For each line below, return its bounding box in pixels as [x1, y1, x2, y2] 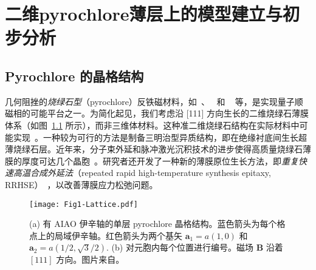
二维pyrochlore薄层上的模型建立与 [5, 1, 283, 26]
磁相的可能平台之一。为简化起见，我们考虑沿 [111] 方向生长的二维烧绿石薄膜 [5, 107, 309, 120]
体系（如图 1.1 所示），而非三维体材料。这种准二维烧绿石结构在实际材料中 [5, 118, 300, 131]
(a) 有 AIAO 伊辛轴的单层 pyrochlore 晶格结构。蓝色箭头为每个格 [29, 217, 286, 230]
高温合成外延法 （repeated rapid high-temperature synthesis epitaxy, [13, 166, 271, 179]
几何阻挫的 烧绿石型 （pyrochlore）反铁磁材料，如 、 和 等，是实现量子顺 [5, 95, 303, 107]
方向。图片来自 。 [56, 253, 125, 266]
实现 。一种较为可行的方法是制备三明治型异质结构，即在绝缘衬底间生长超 [13, 130, 307, 143]
